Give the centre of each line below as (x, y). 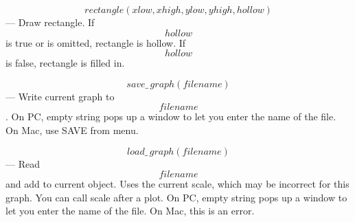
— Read (23, 163)
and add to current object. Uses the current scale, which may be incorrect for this (177, 184)
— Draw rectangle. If (50, 22)
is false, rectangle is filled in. (65, 63)
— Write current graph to (60, 96)
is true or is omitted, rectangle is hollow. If (96, 42)
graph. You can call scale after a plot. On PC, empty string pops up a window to (176, 197)
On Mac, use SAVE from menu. (72, 130)
